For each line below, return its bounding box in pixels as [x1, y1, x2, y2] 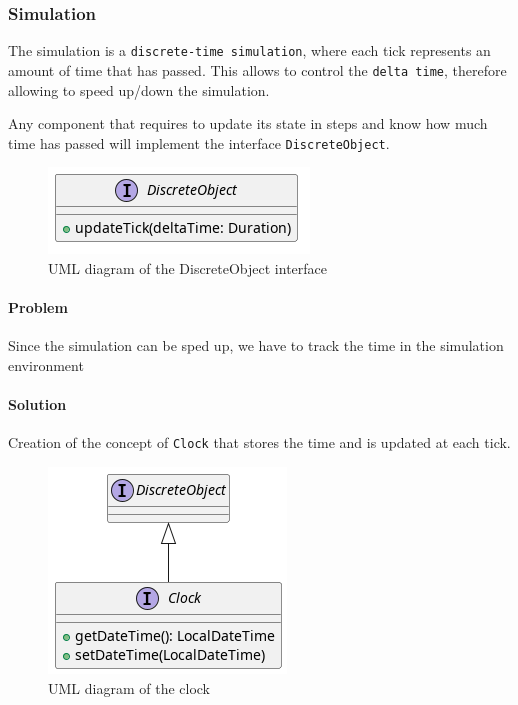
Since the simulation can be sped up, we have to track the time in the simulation [8, 335, 504, 356]
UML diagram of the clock [48, 677, 211, 698]
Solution [8, 394, 67, 415]
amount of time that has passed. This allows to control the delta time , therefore [8, 59, 507, 80]
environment [8, 354, 84, 375]
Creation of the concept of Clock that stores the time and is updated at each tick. [8, 432, 511, 453]
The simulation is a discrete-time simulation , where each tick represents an [8, 40, 491, 61]
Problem [8, 297, 68, 318]
